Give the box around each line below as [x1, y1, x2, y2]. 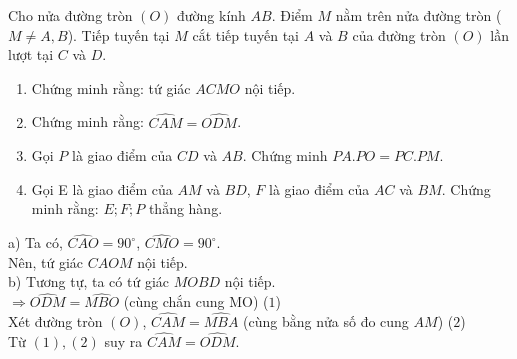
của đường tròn [352, 24, 446, 45]
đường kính [177, 5, 246, 25]
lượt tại [8, 44, 54, 65]
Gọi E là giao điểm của [31, 178, 173, 199]
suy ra [104, 330, 143, 351]
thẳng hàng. [148, 198, 223, 219]
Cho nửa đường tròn [8, 5, 133, 25]
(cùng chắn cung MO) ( [123, 291, 269, 312]
